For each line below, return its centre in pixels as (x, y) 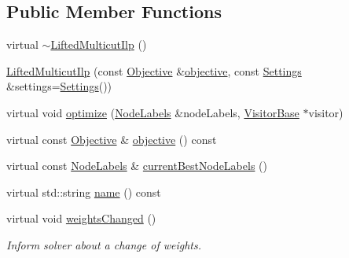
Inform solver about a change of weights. (104, 244)
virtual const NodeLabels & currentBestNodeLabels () (137, 166)
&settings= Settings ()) (59, 86)
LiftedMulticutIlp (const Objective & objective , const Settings (154, 70)
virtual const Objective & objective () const (112, 139)
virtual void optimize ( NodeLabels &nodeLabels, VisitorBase (153, 112)
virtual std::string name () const (84, 192)
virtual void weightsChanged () (81, 218)
